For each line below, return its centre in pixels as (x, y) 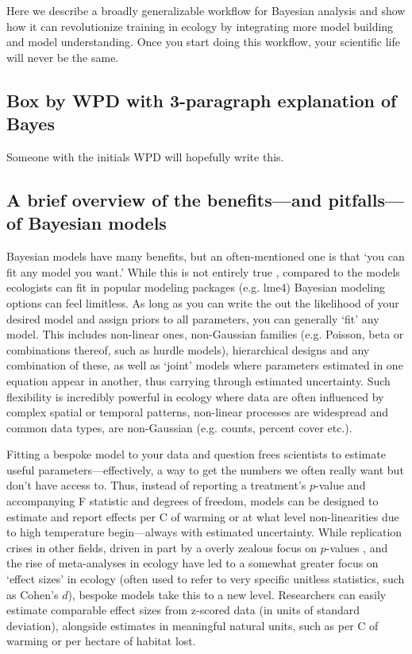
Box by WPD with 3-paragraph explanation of (202, 100)
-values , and (357, 547)
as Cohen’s (33, 594)
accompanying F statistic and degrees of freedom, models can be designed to (193, 501)
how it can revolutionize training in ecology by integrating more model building (200, 26)
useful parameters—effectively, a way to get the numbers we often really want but (205, 469)
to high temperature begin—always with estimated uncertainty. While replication (204, 532)
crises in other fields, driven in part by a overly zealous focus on (162, 547)
